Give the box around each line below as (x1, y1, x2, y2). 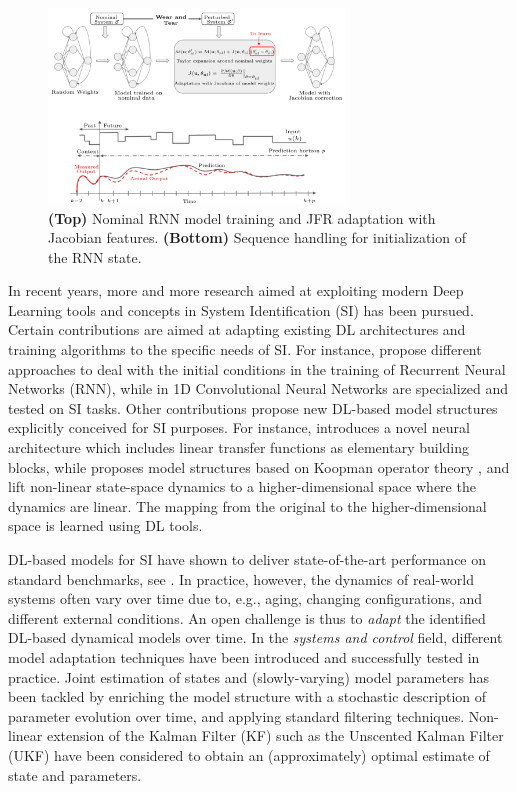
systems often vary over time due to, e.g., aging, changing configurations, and (8, 588, 483, 609)
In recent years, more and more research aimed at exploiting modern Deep (8, 280, 464, 301)
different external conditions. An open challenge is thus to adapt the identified (8, 607, 486, 628)
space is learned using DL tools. (8, 515, 203, 536)
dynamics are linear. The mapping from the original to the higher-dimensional (8, 495, 487, 516)
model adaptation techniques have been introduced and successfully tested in (8, 646, 480, 667)
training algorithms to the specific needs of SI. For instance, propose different (8, 339, 482, 360)
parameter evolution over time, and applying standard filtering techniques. (8, 705, 465, 726)
